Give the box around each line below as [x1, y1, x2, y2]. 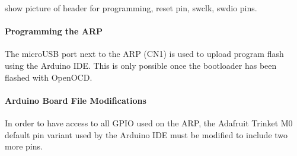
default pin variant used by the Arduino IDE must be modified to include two [5, 128, 288, 141]
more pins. [5, 140, 43, 152]
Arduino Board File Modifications [5, 94, 146, 106]
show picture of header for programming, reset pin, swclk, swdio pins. [5, 2, 257, 14]
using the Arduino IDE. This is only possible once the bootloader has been [5, 59, 277, 71]
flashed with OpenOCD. [5, 71, 92, 83]
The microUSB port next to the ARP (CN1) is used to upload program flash [5, 47, 284, 60]
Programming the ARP [5, 25, 103, 37]
